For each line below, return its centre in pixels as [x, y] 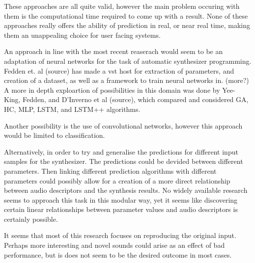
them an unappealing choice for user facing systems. [82, 35]
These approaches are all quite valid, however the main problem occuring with [122, 6]
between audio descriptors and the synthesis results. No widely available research [126, 190]
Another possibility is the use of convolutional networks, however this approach [123, 125]
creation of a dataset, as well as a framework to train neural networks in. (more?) [127, 80]
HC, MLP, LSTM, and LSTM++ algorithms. [72, 109]
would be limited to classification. [55, 135]
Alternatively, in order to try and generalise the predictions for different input [121, 151]
